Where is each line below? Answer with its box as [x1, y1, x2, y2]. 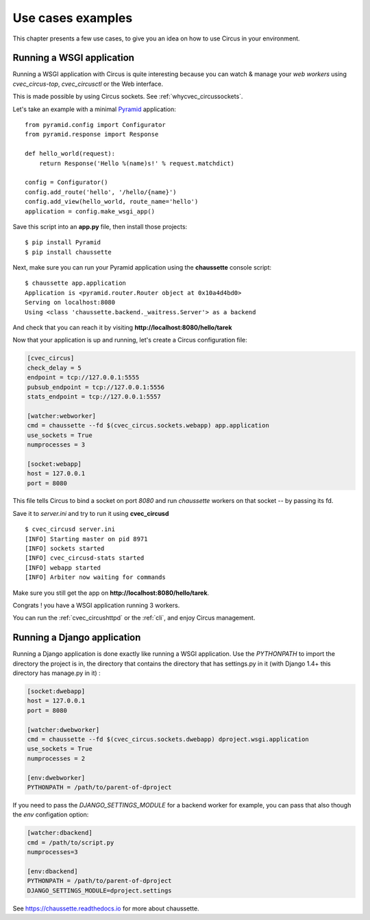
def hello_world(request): [25, 150, 116, 158]
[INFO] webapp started [25, 563, 101, 571]
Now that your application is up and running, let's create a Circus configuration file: [12, 336, 248, 344]
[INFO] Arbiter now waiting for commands [25, 574, 166, 581]
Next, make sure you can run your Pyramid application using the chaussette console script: [12, 263, 272, 272]
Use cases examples [12, 10, 133, 25]
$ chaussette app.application [25, 279, 127, 287]
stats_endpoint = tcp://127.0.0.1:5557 [27, 392, 161, 401]
